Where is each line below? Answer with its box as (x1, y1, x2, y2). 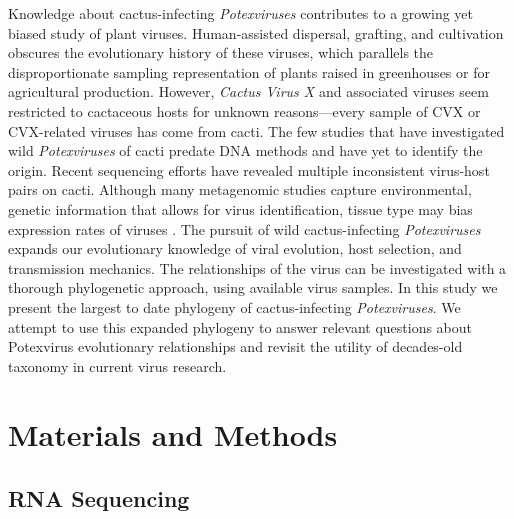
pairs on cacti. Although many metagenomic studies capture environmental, (8, 179, 472, 200)
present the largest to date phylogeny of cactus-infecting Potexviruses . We (8, 296, 461, 317)
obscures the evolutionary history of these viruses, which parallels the (8, 42, 434, 63)
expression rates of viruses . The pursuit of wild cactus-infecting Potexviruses (8, 218, 481, 239)
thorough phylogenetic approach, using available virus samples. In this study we (8, 277, 498, 298)
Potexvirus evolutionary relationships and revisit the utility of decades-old (8, 336, 463, 357)
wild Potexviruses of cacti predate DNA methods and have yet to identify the (8, 140, 483, 161)
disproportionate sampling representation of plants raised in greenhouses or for (8, 61, 490, 82)
